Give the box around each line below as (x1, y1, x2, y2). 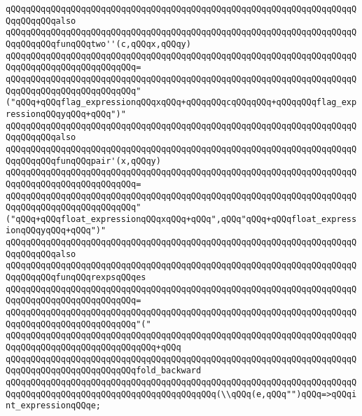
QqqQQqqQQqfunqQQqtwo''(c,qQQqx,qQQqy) (6, 39, 191, 49)
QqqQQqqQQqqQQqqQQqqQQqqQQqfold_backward (6, 366, 202, 376)
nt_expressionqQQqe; (6, 401, 102, 411)
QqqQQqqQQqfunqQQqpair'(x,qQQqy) (6, 155, 161, 166)
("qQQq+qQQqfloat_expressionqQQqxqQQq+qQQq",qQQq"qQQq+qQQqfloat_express (6, 214, 357, 224)
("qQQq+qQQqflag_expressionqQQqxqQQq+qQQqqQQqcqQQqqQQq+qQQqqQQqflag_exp (6, 97, 357, 108)
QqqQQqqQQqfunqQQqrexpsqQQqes (6, 272, 146, 283)
